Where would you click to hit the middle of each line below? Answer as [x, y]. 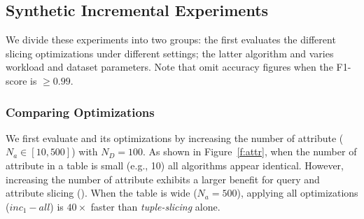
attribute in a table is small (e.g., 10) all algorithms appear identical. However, [175, 165]
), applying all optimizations [297, 193]
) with [85, 151]
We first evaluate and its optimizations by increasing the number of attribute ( [175, 137]
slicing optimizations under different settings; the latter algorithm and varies [170, 53]
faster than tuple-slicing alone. [155, 206]
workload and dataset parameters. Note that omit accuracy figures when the [169, 67]
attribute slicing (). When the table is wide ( [101, 193]
